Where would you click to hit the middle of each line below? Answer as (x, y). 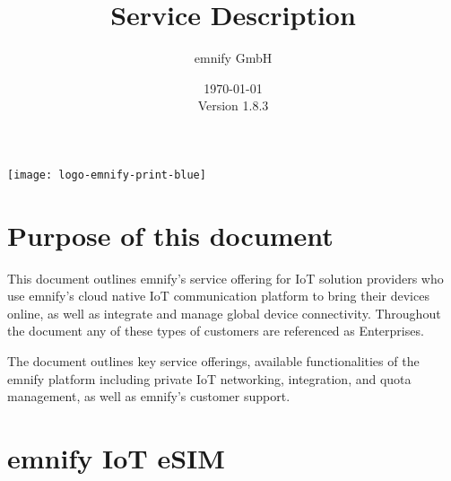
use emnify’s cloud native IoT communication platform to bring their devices (218, 296)
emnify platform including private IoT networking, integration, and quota (209, 378)
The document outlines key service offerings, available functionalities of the (213, 361)
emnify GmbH (233, 58)
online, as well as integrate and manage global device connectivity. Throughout (224, 313)
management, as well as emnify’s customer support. (149, 396)
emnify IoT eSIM (116, 458)
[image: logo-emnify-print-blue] (107, 175)
